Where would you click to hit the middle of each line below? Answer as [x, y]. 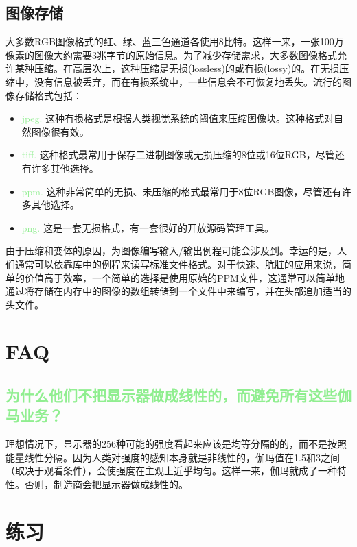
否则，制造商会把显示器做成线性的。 [106, 484]
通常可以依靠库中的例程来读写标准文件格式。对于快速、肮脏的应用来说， [178, 264]
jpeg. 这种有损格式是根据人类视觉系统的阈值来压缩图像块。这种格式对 [178, 118]
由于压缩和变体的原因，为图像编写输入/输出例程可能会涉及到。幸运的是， [171, 251]
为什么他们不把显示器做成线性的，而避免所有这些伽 [178, 395]
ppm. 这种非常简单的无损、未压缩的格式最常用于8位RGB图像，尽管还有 [182, 191]
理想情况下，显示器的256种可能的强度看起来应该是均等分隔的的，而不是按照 [176, 444]
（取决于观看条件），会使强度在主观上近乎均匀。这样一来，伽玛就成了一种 [171, 471]
